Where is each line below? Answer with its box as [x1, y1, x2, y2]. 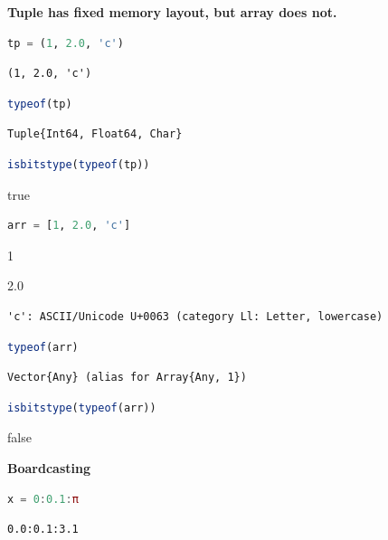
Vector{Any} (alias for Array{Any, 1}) [7, 371, 247, 384]
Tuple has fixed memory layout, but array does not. [7, 3, 337, 21]
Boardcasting [7, 458, 90, 477]
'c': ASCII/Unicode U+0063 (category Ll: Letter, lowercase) [7, 309, 383, 323]
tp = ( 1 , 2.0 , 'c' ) [7, 36, 124, 50]
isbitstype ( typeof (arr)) [7, 401, 156, 414]
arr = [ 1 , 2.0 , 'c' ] [7, 219, 131, 232]
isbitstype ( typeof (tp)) [7, 157, 150, 171]
